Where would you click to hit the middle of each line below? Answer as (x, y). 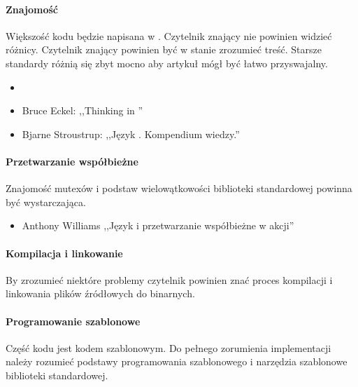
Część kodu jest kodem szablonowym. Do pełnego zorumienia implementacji (169, 347)
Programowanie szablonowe (73, 321)
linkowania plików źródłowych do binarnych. (100, 293)
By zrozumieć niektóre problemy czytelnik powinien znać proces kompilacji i (169, 279)
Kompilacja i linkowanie (64, 253)
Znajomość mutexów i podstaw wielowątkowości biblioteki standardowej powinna (179, 188)
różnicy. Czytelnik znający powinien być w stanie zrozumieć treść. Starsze (164, 49)
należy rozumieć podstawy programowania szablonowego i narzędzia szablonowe (177, 361)
